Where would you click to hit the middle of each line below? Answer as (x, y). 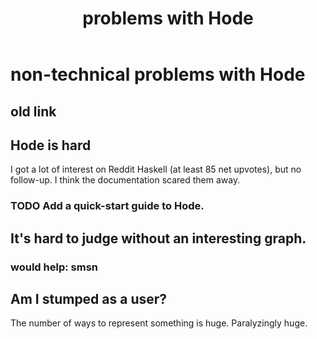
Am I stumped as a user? (89, 299)
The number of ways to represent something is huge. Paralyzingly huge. (159, 323)
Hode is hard (51, 145)
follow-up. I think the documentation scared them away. (125, 180)
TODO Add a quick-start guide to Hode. (107, 206)
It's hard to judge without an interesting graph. (158, 238)
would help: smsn (54, 267)
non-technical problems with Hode (158, 74)
